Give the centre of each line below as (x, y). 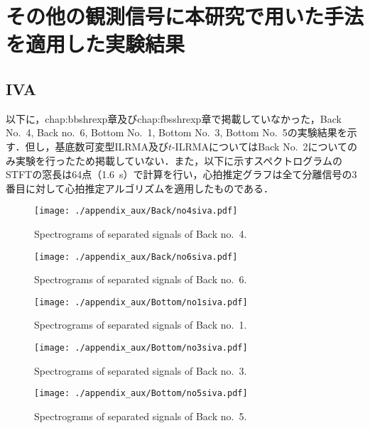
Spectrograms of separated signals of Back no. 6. (141, 279)
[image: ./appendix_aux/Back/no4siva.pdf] (136, 211)
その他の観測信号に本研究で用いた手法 (185, 16)
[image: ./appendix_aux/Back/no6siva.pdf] (136, 257)
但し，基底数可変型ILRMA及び (97, 146)
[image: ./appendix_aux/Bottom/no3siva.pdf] (141, 348)
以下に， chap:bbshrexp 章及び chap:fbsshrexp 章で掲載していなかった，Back (174, 118)
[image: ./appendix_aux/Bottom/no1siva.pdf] (141, 302)
